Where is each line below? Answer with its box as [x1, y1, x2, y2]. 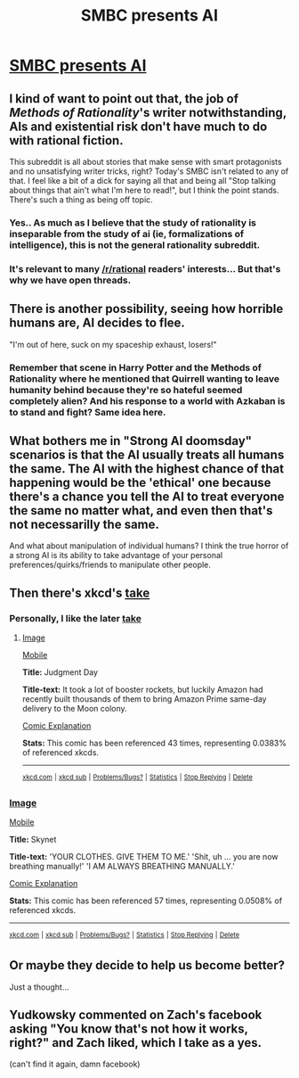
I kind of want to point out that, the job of [9, 91, 238, 106]
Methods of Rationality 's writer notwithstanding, [9, 104, 287, 120]
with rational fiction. [9, 133, 124, 148]
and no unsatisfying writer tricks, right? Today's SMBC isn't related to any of [9, 166, 289, 177]
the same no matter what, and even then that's [9, 503, 273, 518]
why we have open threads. [9, 274, 132, 286]
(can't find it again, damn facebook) [9, 1058, 141, 1070]
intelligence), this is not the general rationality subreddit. [9, 238, 261, 251]
